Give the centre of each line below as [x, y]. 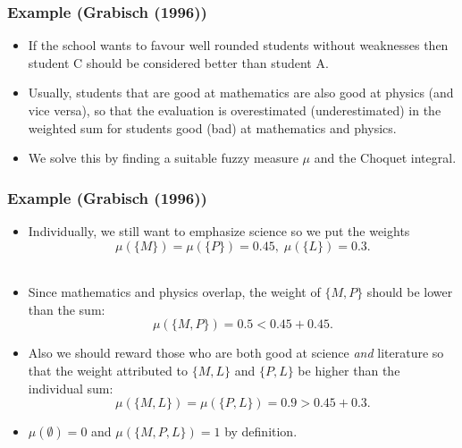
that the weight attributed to [108, 370]
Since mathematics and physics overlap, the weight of [174, 292]
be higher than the [349, 370]
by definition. [261, 431]
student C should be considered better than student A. [178, 62]
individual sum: [71, 388]
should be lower [410, 292]
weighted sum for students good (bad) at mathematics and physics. [212, 127]
